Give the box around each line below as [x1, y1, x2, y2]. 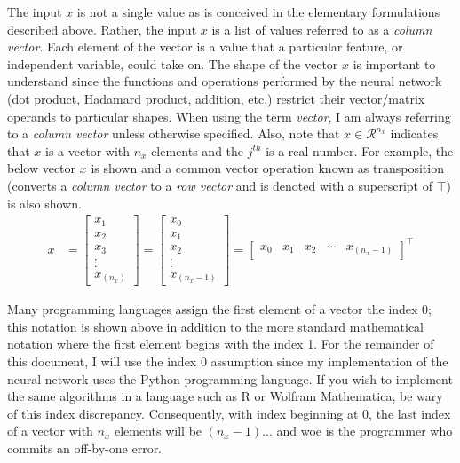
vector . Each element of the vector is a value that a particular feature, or [7, 37, 403, 56]
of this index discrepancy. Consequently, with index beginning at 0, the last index [7, 404, 451, 422]
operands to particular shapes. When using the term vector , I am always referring [7, 106, 451, 125]
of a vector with [7, 421, 93, 440]
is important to [353, 54, 436, 73]
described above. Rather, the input [7, 20, 197, 38]
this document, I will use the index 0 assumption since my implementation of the [7, 351, 448, 370]
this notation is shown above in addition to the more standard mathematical [7, 317, 424, 335]
